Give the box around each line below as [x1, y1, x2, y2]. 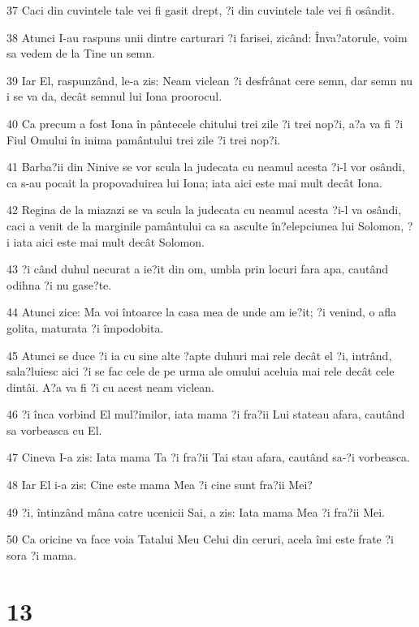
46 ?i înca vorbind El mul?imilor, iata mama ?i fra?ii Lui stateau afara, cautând [6, 406, 405, 423]
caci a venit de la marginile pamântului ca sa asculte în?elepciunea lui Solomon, [6, 217, 404, 234]
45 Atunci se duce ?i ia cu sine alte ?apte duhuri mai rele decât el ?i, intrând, [6, 346, 392, 363]
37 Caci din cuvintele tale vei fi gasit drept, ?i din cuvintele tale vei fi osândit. [6, 2, 395, 18]
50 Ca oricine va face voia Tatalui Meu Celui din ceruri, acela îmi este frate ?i [6, 530, 394, 548]
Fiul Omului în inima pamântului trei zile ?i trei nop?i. [6, 131, 281, 148]
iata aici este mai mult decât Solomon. [13, 233, 205, 250]
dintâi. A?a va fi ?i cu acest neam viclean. [6, 378, 214, 395]
